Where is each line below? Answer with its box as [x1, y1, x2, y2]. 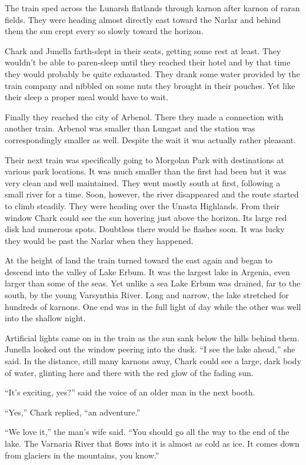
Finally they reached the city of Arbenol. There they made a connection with [5, 110, 284, 123]
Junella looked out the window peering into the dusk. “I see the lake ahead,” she [5, 343, 295, 355]
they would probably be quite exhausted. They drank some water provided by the [5, 67, 300, 80]
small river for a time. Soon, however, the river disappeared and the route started [5, 188, 299, 200]
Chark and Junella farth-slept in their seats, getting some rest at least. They [5, 44, 281, 57]
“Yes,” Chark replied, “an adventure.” [5, 405, 141, 418]
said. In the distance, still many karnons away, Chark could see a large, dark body [5, 355, 301, 367]
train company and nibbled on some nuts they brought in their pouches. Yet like [5, 79, 295, 91]
